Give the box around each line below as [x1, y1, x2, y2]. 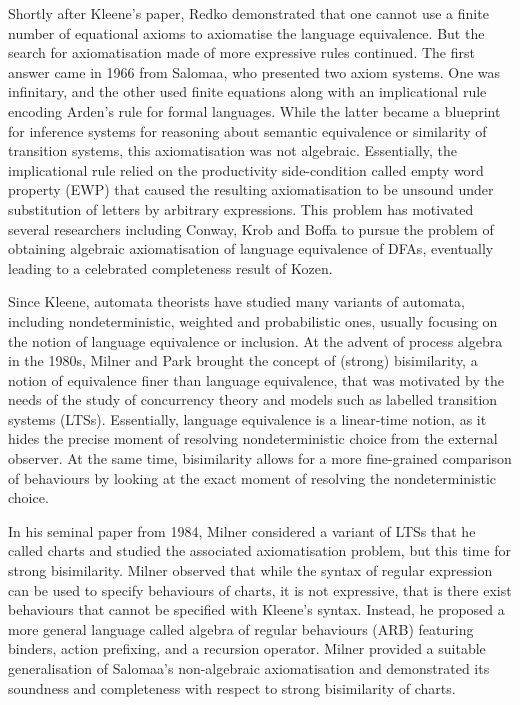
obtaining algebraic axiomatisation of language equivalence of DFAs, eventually [8, 238, 494, 259]
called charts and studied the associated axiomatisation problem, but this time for [8, 540, 512, 561]
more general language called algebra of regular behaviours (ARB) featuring [8, 618, 474, 639]
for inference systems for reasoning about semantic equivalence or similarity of [8, 120, 487, 141]
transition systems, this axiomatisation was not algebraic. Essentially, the [8, 140, 457, 161]
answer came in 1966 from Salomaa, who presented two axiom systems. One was [8, 61, 501, 82]
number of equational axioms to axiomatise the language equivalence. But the [8, 22, 485, 43]
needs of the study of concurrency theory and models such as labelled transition [8, 389, 498, 410]
